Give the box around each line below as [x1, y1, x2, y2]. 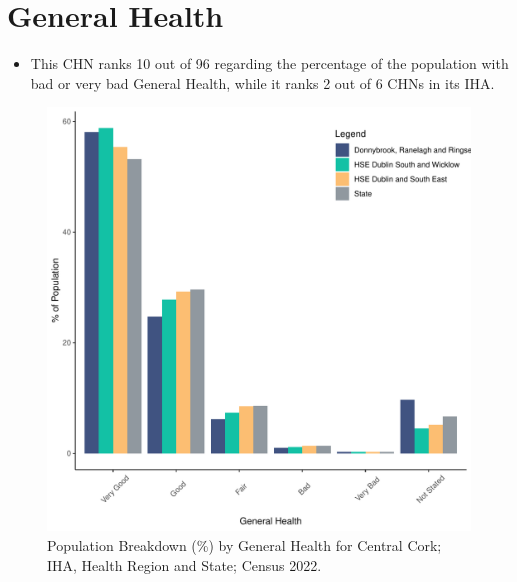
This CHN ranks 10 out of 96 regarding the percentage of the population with [30, 53, 509, 74]
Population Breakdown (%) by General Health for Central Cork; [47, 534, 442, 555]
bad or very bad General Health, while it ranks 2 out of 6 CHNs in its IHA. [30, 72, 495, 93]
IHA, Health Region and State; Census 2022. [47, 554, 322, 575]
